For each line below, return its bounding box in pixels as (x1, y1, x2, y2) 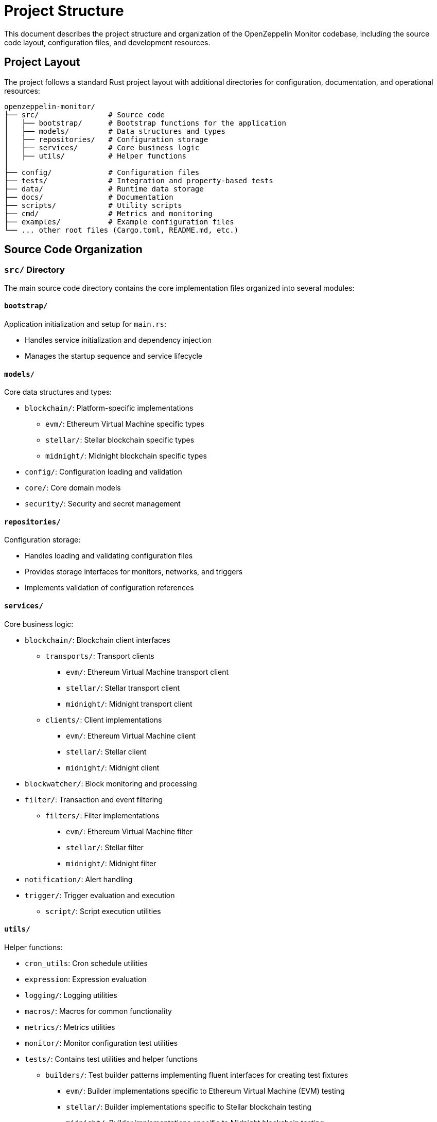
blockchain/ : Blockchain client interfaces (25, 635, 170, 644)
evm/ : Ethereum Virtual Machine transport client (66, 667, 229, 676)
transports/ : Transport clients (45, 651, 154, 660)
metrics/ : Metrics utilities (25, 1022, 115, 1031)
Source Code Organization (4, 243, 143, 256)
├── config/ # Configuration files (4, 168, 200, 177)
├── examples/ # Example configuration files (4, 217, 234, 226)
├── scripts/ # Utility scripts (4, 201, 182, 209)
